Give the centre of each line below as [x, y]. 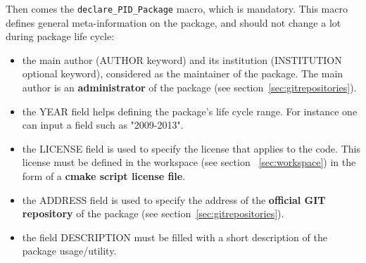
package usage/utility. [69, 251]
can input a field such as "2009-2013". [103, 125]
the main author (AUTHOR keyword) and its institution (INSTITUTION [182, 59]
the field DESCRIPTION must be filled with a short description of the [175, 237]
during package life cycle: [60, 36]
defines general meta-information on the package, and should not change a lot [173, 22]
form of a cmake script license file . [104, 176]
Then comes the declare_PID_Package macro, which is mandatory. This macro [177, 8]
